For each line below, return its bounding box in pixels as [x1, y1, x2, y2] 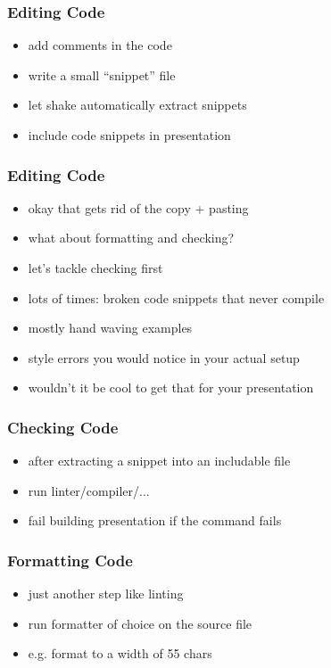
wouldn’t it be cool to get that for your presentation [28, 378, 314, 397]
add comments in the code [28, 36, 172, 54]
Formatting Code [7, 548, 133, 571]
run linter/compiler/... [28, 481, 150, 499]
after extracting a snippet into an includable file [28, 451, 291, 470]
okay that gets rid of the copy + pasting [28, 198, 249, 217]
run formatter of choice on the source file [28, 614, 252, 632]
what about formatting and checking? [28, 228, 235, 247]
